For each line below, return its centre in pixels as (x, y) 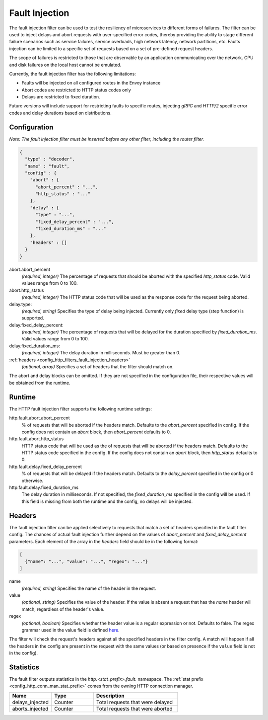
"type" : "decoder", (50, 159)
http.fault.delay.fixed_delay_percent (45, 467)
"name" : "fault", (47, 166)
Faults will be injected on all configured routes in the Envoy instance (91, 83)
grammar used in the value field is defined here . (70, 630)
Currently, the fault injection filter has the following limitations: (72, 74)
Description (110, 696)
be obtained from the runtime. (40, 383)
